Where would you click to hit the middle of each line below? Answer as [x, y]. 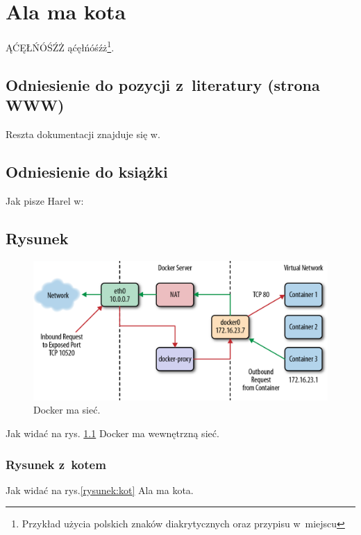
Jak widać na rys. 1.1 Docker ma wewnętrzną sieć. [112, 433]
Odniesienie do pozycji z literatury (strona [163, 84]
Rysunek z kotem [56, 464]
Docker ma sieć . [67, 410]
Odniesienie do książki [87, 171]
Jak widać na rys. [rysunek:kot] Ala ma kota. [100, 490]
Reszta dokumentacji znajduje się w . [83, 134]
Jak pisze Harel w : [45, 200]
